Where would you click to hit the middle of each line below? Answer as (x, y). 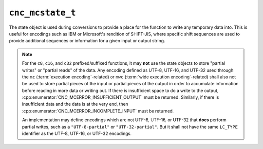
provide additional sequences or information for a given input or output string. (87, 41)
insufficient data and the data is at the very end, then (75, 104)
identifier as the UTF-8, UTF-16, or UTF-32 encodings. (77, 133)
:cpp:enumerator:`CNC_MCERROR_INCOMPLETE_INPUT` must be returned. (98, 111)
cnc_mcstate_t (43, 13)
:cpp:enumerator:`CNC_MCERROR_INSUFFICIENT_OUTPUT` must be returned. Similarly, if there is (121, 97)
